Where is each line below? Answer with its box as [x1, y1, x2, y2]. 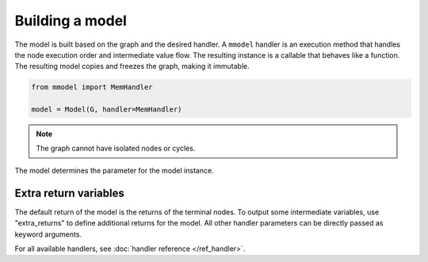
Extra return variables [14, 186, 124, 199]
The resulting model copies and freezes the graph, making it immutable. [14, 62, 250, 71]
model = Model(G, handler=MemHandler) [31, 105, 182, 114]
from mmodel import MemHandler [31, 83, 154, 92]
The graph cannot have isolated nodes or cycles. [36, 143, 196, 154]
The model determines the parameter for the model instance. [14, 165, 214, 175]
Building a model [14, 12, 127, 29]
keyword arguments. [14, 230, 82, 239]
